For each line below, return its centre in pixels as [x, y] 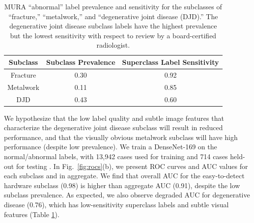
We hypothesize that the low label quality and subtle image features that [114, 118]
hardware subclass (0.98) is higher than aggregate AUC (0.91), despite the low [122, 185]
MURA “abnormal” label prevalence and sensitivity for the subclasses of [113, 6]
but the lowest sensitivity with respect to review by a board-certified [113, 35]
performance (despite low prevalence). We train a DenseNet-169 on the [111, 147]
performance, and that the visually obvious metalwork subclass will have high [121, 137]
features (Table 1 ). [32, 214]
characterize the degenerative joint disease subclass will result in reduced [113, 127]
